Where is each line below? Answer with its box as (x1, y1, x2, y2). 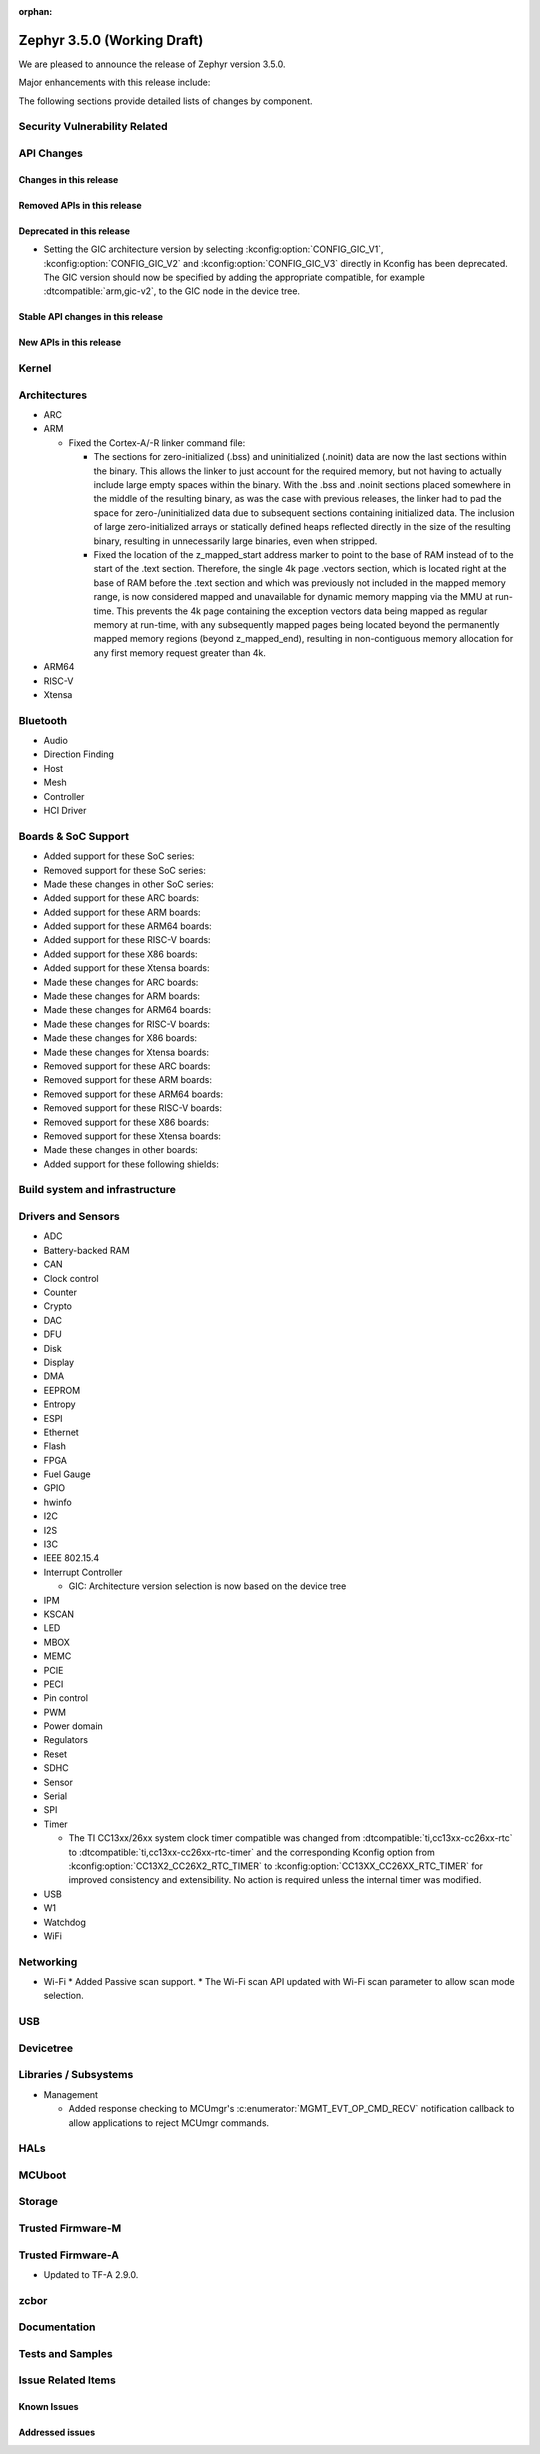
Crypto (43, 1300, 72, 1312)
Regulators (43, 1734, 89, 1746)
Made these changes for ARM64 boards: (43, 1004, 212, 1016)
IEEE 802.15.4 (43, 1552, 100, 1564)
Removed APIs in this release (18, 199, 142, 211)
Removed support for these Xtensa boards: (43, 1130, 222, 1142)
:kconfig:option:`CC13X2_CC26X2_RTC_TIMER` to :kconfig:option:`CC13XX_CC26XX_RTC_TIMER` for (68, 1860, 484, 1872)
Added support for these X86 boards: (43, 948, 199, 960)
